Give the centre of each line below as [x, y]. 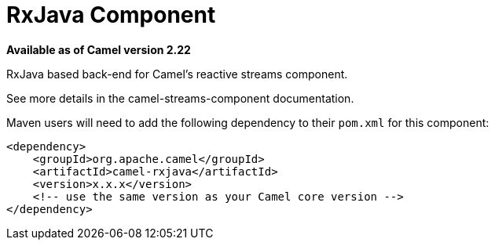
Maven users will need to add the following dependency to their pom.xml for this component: [248, 122]
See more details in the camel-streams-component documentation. [180, 98]
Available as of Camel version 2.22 [99, 49]
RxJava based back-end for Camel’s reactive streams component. [177, 74]
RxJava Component [111, 15]
